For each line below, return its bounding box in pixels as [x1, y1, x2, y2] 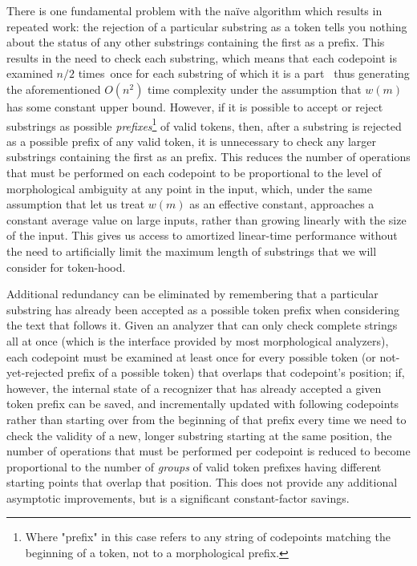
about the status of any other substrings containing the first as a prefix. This [6, 34, 385, 51]
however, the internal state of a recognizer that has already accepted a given [6, 379, 382, 396]
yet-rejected [6, 364, 64, 381]
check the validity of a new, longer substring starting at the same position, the [6, 427, 392, 443]
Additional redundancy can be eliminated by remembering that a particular [6, 285, 379, 302]
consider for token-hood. [6, 258, 126, 275]
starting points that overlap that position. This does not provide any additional [6, 474, 398, 491]
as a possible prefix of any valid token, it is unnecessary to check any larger [6, 132, 377, 149]
